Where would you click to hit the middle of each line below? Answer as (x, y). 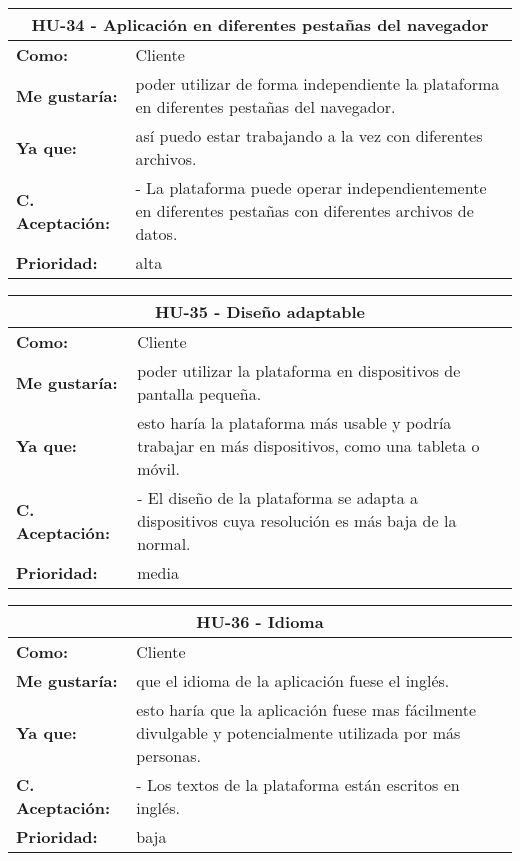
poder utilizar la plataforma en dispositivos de (299, 370)
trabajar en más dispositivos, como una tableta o (308, 445)
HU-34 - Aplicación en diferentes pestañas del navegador (260, 24)
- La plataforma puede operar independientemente (311, 187)
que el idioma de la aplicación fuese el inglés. (293, 680)
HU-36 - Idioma (260, 621)
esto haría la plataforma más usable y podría (294, 422)
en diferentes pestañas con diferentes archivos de (304, 210)
